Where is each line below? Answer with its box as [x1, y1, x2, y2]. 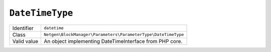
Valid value [12, 37, 39, 44]
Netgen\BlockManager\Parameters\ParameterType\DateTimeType [44, 32, 184, 37]
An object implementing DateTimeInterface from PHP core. [44, 37, 183, 44]
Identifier [12, 24, 34, 31]
